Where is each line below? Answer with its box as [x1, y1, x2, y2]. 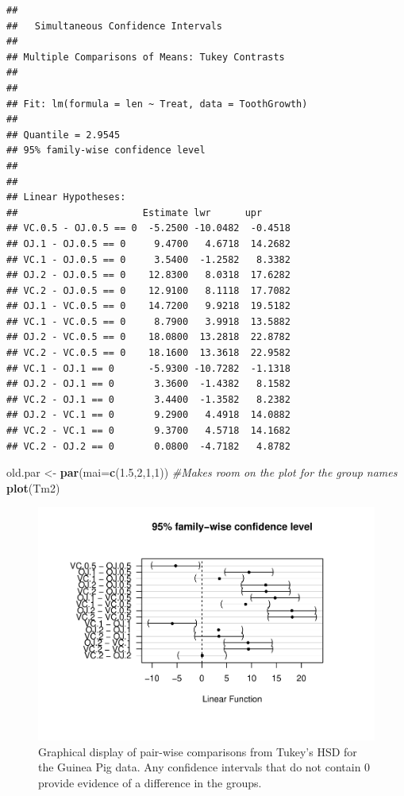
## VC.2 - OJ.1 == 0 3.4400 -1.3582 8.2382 [6, 393, 290, 405]
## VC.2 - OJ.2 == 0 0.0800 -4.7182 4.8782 [6, 440, 290, 452]
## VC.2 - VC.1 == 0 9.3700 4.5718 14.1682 [6, 425, 290, 437]
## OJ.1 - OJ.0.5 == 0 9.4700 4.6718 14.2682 [6, 238, 290, 249]
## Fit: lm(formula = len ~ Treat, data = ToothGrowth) [6, 98, 308, 110]
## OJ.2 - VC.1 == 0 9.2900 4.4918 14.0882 [6, 409, 290, 421]
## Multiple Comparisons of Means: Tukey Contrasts [6, 51, 285, 63]
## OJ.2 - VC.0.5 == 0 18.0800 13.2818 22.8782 [6, 331, 290, 343]
